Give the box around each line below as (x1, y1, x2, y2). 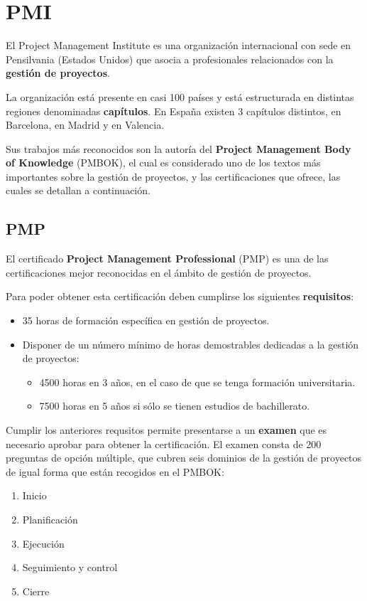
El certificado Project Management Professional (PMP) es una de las (6, 251, 329, 266)
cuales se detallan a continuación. (6, 183, 150, 198)
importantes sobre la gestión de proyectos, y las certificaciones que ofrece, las (6, 169, 341, 184)
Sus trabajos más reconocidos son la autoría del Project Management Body (6, 141, 351, 156)
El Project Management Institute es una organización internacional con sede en (6, 38, 351, 53)
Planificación (22, 511, 78, 526)
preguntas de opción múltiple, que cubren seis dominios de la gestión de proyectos (6, 450, 362, 465)
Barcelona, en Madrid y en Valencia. (6, 117, 165, 132)
